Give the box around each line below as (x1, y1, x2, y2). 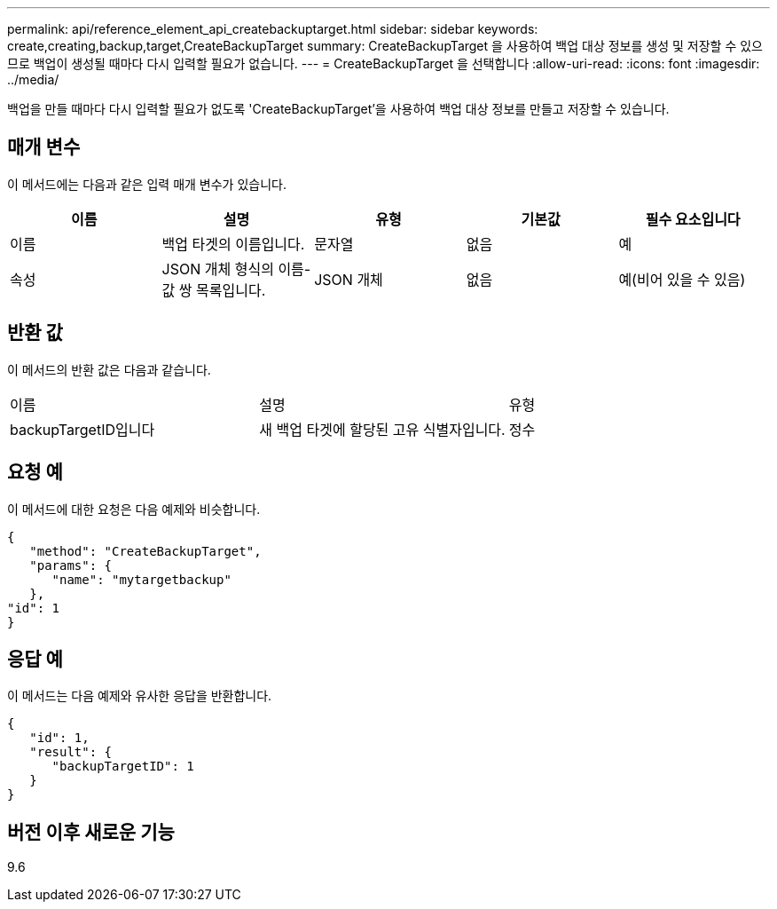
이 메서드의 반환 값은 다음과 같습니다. (7, 361, 211, 377)
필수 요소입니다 (645, 209, 741, 228)
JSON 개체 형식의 (161, 259, 274, 278)
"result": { (29, 745, 113, 760)
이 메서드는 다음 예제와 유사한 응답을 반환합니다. (7, 688, 272, 704)
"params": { (29, 557, 113, 573)
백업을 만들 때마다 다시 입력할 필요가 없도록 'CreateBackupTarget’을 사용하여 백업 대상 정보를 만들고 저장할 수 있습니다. (7, 101, 670, 116)
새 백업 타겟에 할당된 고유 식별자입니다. (259, 420, 506, 439)
